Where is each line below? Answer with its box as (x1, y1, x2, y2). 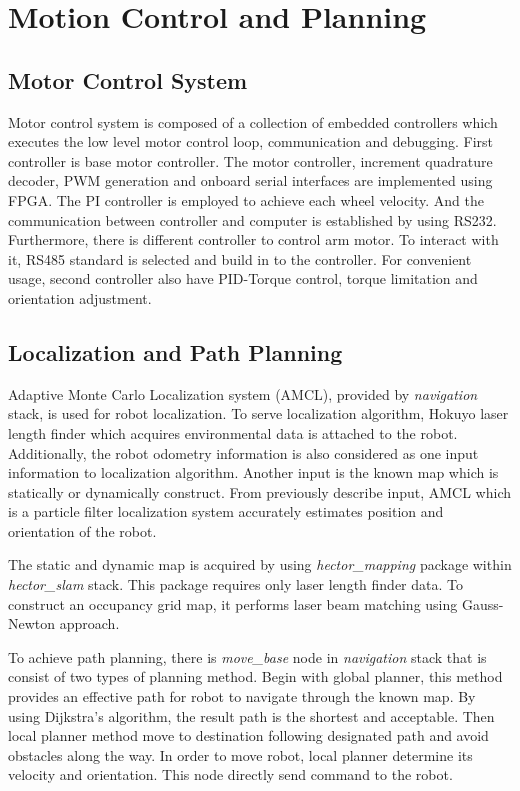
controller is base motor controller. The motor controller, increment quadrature (8, 150, 493, 171)
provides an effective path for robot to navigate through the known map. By (8, 686, 476, 707)
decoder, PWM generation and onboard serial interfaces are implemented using (8, 170, 493, 191)
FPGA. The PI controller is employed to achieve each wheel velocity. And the (8, 189, 485, 210)
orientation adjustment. (8, 287, 152, 308)
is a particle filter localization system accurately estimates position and (8, 501, 444, 522)
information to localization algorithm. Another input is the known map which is (8, 462, 499, 483)
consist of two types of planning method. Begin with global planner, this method (8, 666, 503, 687)
